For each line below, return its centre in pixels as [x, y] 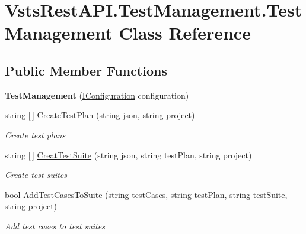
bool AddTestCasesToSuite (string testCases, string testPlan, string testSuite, [146, 194]
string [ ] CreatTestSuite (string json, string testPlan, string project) [128, 155]
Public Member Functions [86, 70]
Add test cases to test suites [55, 225]
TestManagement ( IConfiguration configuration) [97, 95]
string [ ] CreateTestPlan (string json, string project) [100, 115]
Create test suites [36, 175]
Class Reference [185, 33]
